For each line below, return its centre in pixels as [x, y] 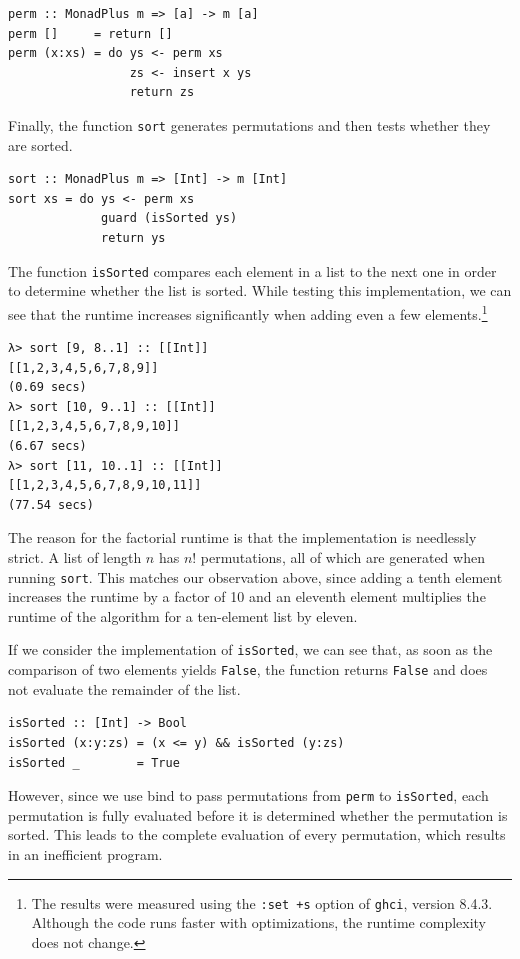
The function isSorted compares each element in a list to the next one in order [252, 270]
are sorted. [40, 144]
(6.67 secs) [47, 446]
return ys [133, 238]
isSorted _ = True [94, 762]
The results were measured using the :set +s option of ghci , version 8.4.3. [262, 902]
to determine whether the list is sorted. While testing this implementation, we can [260, 290]
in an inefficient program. [85, 854]
